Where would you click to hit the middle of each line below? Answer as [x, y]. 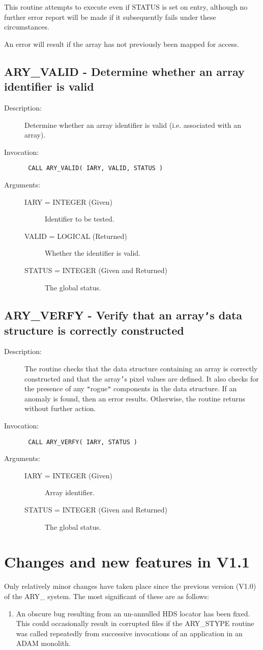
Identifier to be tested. [80, 219]
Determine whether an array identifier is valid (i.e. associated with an [133, 125]
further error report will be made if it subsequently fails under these [110, 17]
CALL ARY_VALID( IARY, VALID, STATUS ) [96, 168]
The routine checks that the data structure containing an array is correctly [141, 368]
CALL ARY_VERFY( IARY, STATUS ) [83, 442]
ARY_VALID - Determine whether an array [124, 71]
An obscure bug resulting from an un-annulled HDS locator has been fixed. [133, 613]
